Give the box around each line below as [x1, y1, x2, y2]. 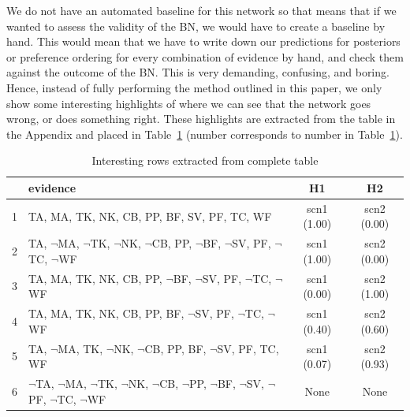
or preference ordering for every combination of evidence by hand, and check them [6, 48, 404, 65]
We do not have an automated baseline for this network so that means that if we [6, 2, 397, 18]
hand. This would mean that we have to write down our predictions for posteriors [6, 33, 401, 50]
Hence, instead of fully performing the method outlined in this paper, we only [6, 79, 382, 95]
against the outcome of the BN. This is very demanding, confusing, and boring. [6, 64, 389, 80]
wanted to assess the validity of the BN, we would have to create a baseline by [6, 17, 386, 34]
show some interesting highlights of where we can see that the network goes [6, 95, 371, 111]
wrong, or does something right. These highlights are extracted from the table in [6, 110, 396, 127]
